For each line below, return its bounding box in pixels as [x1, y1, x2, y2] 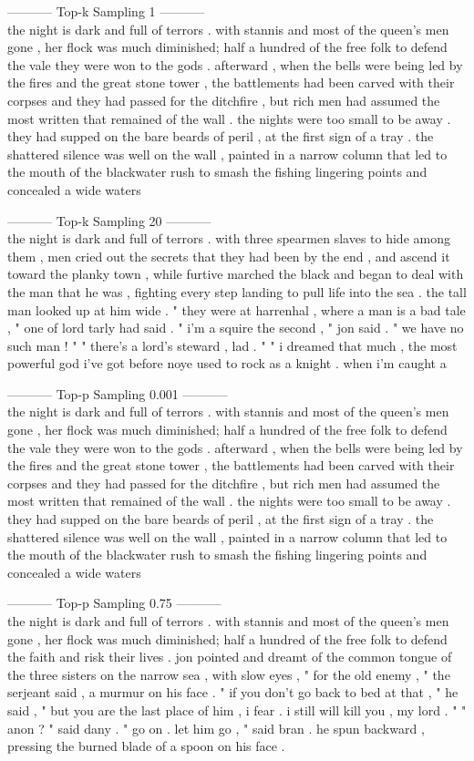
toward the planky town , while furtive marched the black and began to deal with [7, 264, 464, 283]
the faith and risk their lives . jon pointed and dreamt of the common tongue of [7, 647, 452, 666]
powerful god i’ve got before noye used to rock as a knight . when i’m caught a [7, 354, 447, 373]
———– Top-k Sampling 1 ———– [7, 2, 205, 20]
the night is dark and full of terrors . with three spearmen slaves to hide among [7, 229, 450, 248]
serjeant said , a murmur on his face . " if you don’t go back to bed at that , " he [7, 683, 459, 702]
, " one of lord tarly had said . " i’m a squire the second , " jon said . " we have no [7, 318, 464, 337]
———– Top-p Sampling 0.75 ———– [7, 593, 222, 612]
